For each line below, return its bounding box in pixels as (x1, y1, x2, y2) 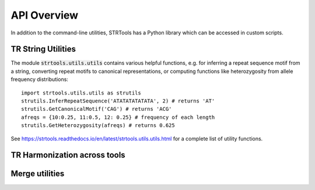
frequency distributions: (10, 76, 68, 83)
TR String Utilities (10, 44, 76, 54)
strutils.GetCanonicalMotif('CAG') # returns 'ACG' (21, 105, 172, 112)
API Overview (10, 9, 79, 22)
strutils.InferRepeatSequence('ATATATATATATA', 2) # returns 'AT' (21, 98, 215, 104)
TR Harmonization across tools (10, 150, 125, 160)
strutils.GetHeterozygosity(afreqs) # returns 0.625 (21, 122, 175, 129)
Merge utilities (10, 169, 65, 179)
